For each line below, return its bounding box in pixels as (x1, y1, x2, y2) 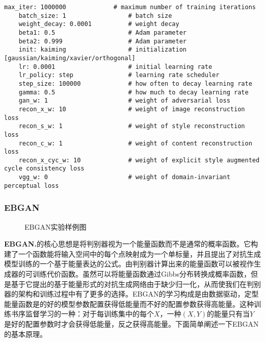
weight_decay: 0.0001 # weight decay (18, 20, 179, 28)
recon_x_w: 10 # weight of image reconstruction (18, 105, 245, 113)
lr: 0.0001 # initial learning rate (18, 63, 213, 70)
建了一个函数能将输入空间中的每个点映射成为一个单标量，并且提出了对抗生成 (4, 248, 261, 259)
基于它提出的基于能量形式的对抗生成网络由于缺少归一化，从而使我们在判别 (11, 278, 261, 289)
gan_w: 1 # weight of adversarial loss (18, 97, 230, 105)
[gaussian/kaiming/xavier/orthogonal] (4, 54, 136, 62)
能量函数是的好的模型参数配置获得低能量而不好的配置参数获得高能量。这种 (4, 298, 254, 309)
